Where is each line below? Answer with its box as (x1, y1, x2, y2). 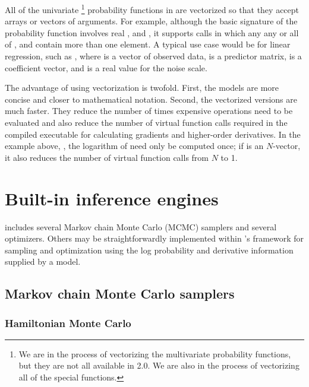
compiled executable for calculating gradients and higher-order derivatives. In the (5, 128, 301, 140)
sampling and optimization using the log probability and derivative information (5, 243, 294, 256)
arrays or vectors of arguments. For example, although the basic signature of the (5, 15, 298, 27)
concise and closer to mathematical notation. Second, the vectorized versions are (5, 93, 297, 105)
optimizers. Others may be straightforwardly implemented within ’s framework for (5, 232, 304, 245)
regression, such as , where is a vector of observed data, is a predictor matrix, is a (5, 50, 302, 62)
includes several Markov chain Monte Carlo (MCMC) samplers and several (5, 220, 277, 233)
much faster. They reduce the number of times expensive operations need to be (5, 104, 293, 117)
